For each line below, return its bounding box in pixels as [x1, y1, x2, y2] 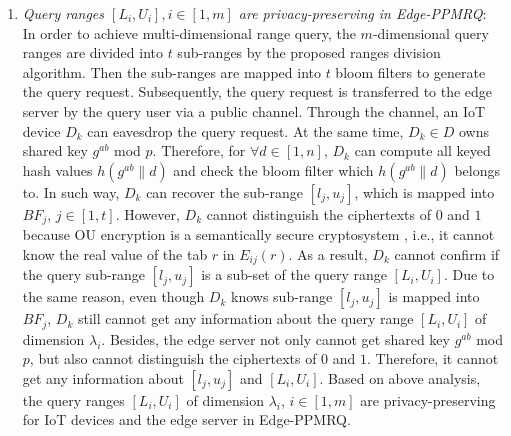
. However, [115, 203, 180, 224]
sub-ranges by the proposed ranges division [177, 42, 441, 63]
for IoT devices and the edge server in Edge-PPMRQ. [22, 409, 351, 430]
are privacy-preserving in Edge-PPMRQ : [238, 3, 487, 23]
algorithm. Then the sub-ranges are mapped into [22, 61, 321, 82]
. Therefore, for [152, 140, 246, 161]
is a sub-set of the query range [201, 264, 387, 285]
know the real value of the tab [22, 243, 208, 264]
